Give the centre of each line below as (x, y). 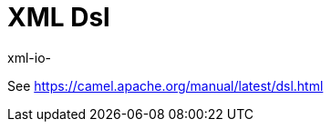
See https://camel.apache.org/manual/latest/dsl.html (165, 85)
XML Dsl (59, 17)
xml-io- (29, 57)
